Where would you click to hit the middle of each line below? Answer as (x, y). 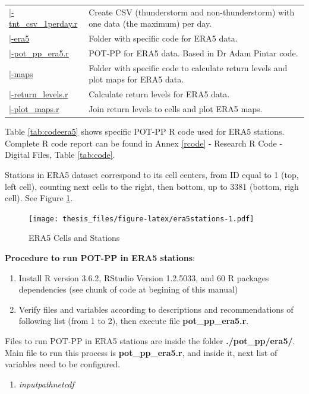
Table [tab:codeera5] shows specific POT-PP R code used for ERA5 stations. (145, 131)
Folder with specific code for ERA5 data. (163, 38)
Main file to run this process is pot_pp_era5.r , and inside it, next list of (141, 352)
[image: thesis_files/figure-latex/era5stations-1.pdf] (141, 219)
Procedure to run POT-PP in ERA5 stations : (100, 258)
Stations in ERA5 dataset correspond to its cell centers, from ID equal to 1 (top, (152, 175)
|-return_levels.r (39, 94)
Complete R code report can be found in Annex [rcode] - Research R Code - (144, 143)
